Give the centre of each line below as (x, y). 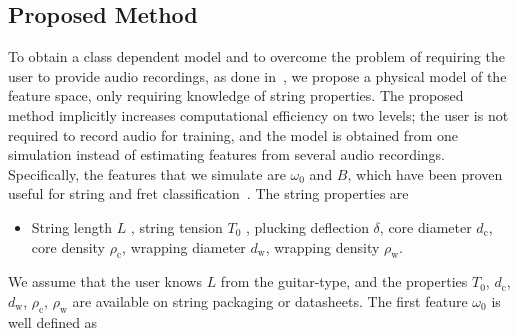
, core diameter (425, 226)
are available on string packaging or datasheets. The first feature (270, 300)
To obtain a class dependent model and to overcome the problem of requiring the (256, 56)
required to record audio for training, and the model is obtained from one (233, 134)
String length (71, 226)
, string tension (176, 226)
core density (68, 246)
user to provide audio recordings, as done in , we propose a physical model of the (257, 75)
